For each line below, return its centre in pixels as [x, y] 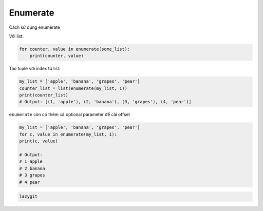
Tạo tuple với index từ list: [35, 69]
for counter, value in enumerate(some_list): [75, 49]
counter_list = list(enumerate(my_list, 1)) [73, 88]
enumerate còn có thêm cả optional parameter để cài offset [69, 115]
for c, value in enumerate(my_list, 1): [68, 134]
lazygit [28, 197]
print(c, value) [39, 141]
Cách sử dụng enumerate [35, 27]
